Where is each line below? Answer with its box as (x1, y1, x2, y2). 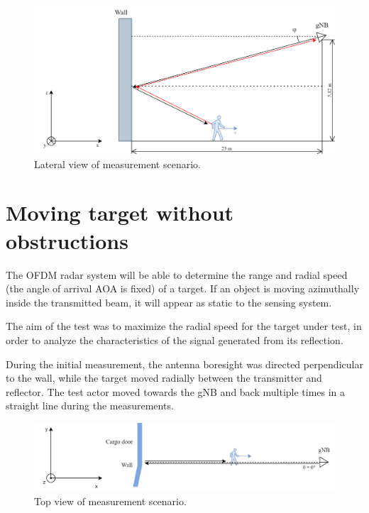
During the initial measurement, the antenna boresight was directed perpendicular (6, 356, 363, 371)
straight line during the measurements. (6, 398, 174, 413)
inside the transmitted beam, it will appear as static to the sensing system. (6, 294, 332, 309)
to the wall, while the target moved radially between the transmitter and (6, 370, 322, 385)
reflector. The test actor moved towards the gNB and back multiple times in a (6, 384, 346, 399)
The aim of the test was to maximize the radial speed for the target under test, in (6, 319, 362, 333)
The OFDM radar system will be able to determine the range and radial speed (6, 267, 348, 282)
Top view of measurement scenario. (34, 494, 187, 508)
